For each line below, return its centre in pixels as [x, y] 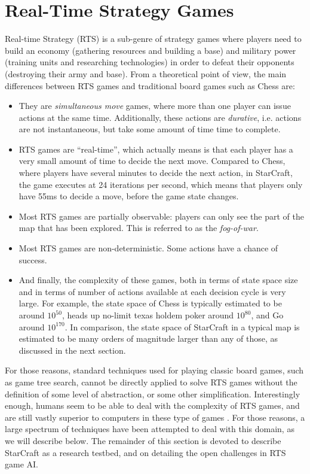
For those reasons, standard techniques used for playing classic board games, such [154, 370]
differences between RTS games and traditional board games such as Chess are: [150, 85]
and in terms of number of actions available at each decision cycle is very [152, 291]
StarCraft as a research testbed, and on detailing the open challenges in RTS [145, 452]
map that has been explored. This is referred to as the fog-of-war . [139, 228]
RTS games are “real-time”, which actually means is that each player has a [156, 149]
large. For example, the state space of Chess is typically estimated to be [150, 303]
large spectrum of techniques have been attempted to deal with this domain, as [150, 429]
